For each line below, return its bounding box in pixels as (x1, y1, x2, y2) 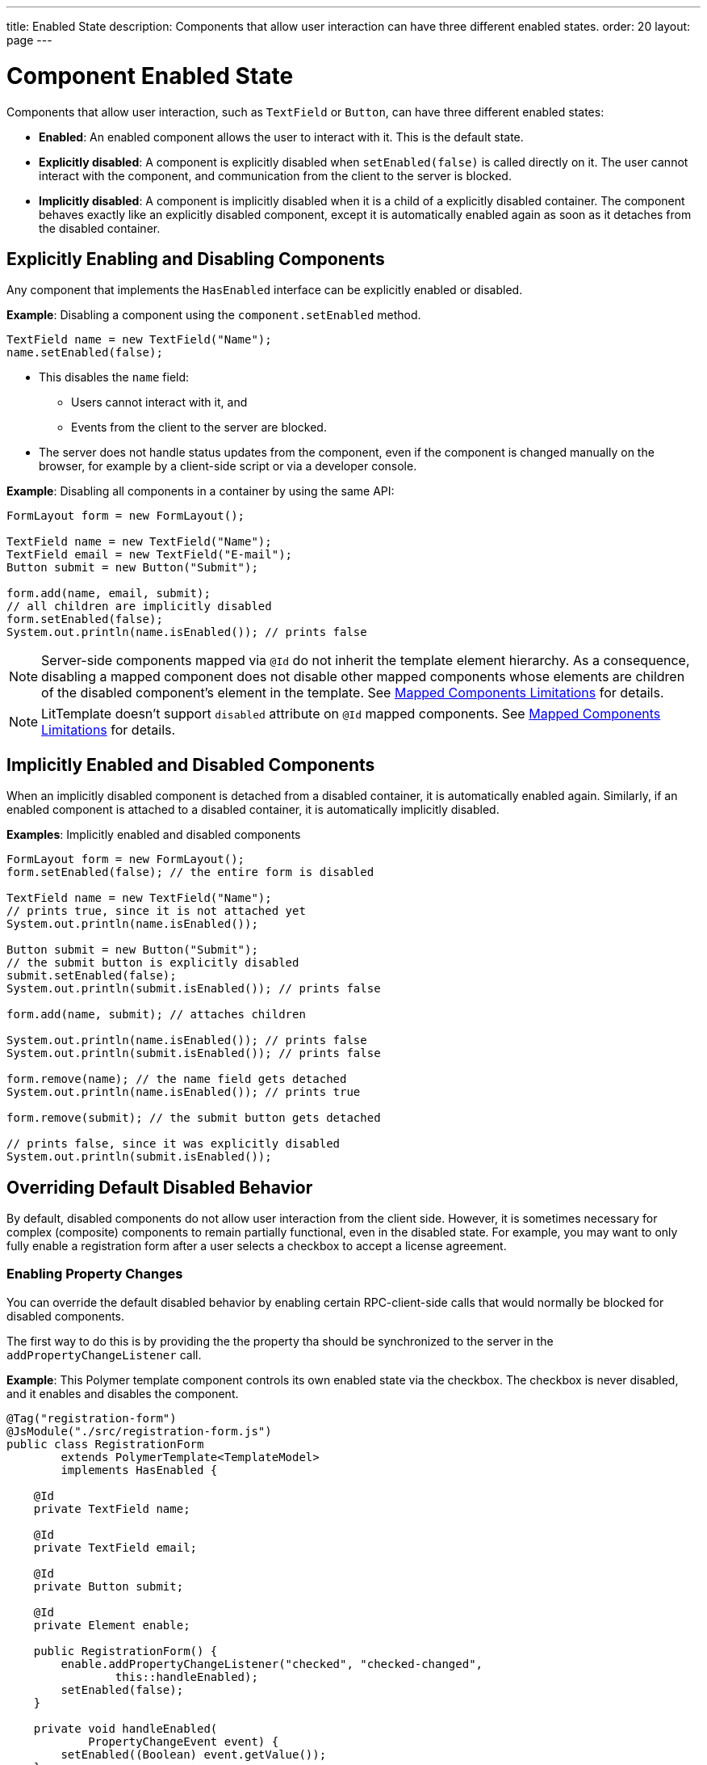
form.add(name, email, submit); (6, 587, 211, 600)
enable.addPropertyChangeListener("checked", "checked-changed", (61, 1657, 483, 1670)
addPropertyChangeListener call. (6, 1347, 202, 1362)
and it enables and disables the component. (6, 1386, 239, 1401)
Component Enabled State (6, 61, 294, 90)
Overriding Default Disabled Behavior (6, 1177, 313, 1198)
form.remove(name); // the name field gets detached (6, 1072, 347, 1086)
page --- (6, 33, 52, 47)
